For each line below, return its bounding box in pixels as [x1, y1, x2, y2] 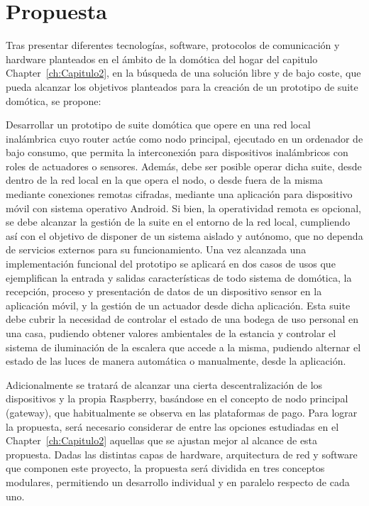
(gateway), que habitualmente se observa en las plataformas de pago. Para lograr [6, 405, 358, 419]
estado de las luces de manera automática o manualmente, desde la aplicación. [6, 353, 346, 368]
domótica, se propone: [6, 93, 101, 108]
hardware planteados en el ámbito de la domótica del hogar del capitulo [6, 51, 318, 66]
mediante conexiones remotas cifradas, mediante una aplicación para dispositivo [6, 187, 353, 202]
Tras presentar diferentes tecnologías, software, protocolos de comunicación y [6, 38, 340, 53]
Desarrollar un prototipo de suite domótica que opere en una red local [6, 117, 311, 132]
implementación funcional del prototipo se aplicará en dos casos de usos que [6, 256, 336, 271]
